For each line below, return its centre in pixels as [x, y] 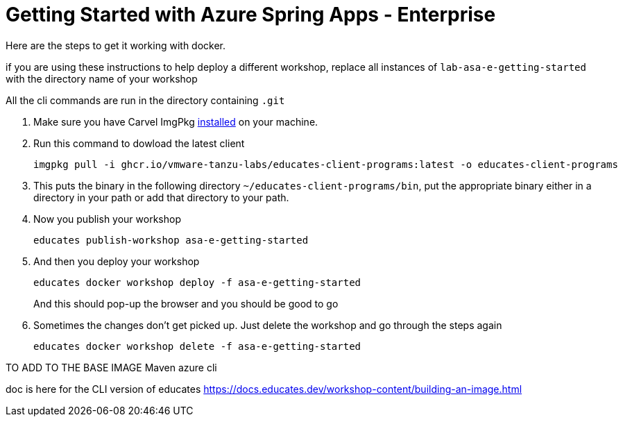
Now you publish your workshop [107, 219]
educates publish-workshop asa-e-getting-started [171, 240]
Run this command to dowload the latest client [139, 143]
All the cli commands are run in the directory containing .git [145, 100]
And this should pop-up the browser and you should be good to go [186, 303]
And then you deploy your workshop [117, 261]
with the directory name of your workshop [102, 78]
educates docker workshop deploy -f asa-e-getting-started [197, 282]
